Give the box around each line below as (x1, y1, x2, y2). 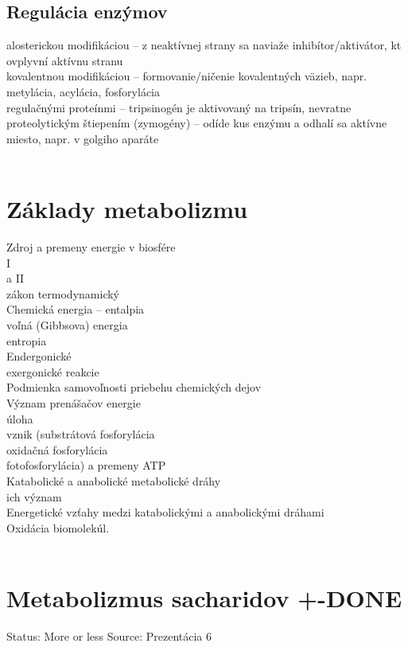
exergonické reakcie (6, 363, 99, 380)
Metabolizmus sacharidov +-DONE (6, 582, 402, 614)
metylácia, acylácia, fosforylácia (6, 83, 161, 99)
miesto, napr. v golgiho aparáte (6, 130, 159, 146)
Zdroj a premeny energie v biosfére (6, 239, 176, 255)
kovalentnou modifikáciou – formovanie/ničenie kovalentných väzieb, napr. (6, 68, 367, 84)
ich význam (6, 488, 62, 505)
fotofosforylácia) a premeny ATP (6, 457, 166, 474)
